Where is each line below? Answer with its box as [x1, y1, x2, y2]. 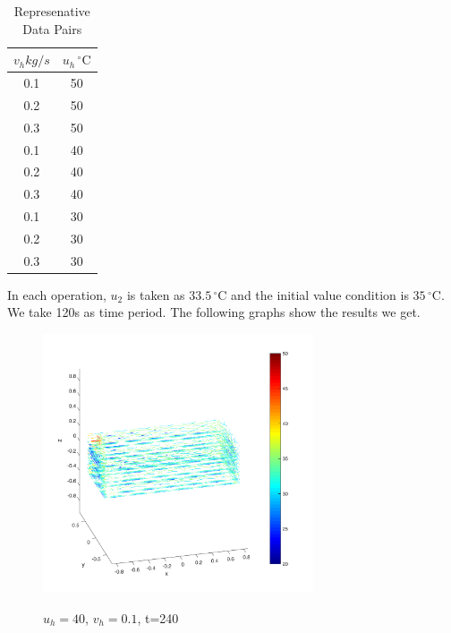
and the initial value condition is [231, 285, 409, 304]
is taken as [126, 285, 185, 304]
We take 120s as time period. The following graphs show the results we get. [7, 303, 421, 321]
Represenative [13, 2, 90, 20]
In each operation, [7, 285, 106, 304]
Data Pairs [22, 19, 82, 38]
